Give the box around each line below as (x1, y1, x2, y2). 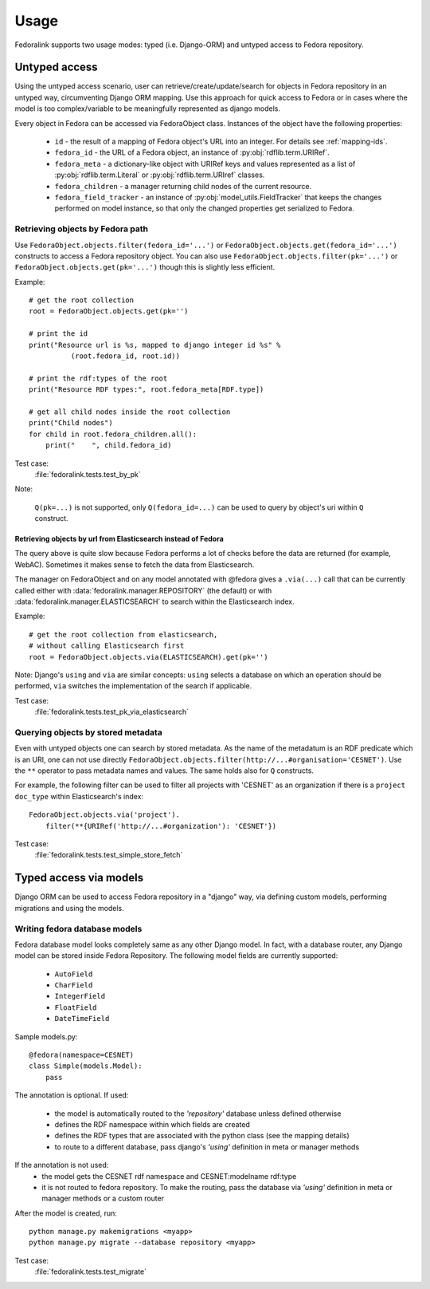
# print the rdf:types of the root (29, 373, 168, 383)
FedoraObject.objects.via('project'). (29, 810, 181, 819)
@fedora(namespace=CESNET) (29, 1051, 135, 1059)
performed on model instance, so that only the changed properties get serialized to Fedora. (54, 203, 354, 213)
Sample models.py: (14, 1031, 78, 1041)
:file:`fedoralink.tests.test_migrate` (34, 1267, 147, 1276)
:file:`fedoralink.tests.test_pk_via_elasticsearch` (34, 707, 189, 717)
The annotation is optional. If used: (14, 1090, 129, 1100)
